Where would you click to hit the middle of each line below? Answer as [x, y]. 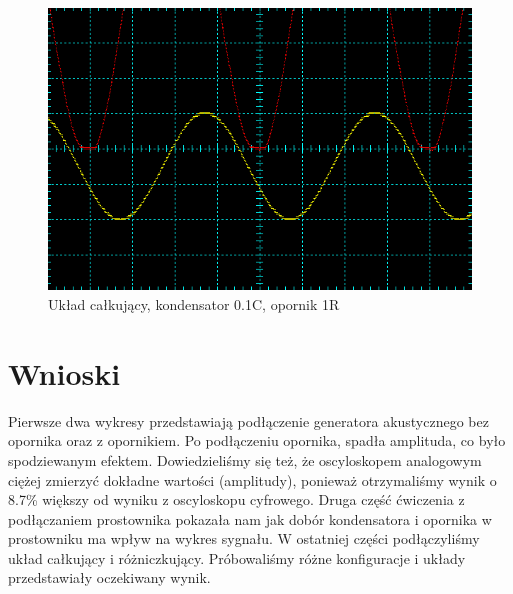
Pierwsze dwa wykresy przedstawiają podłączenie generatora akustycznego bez [248, 420]
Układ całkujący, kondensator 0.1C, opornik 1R [194, 304]
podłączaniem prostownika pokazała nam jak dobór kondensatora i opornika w [250, 518]
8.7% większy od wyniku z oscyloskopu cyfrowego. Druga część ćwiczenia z [236, 499]
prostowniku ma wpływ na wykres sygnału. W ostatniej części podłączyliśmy [244, 538]
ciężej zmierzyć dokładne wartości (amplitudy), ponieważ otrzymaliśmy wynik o [252, 479]
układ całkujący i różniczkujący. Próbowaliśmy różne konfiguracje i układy [237, 557]
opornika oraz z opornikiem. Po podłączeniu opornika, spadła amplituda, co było [257, 440]
